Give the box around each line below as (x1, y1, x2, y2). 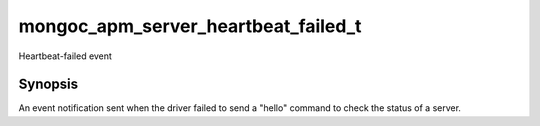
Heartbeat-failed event (18, 50, 112, 62)
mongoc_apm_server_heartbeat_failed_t (18, 15, 362, 37)
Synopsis (18, 76, 79, 93)
